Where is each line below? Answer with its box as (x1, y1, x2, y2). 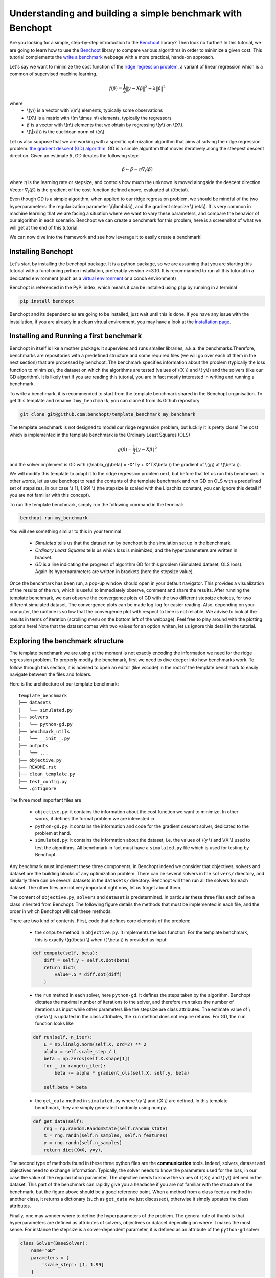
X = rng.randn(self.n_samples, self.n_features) (43, 1133, 168, 1138)
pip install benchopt (20, 298, 75, 304)
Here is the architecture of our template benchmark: (9, 680, 119, 687)
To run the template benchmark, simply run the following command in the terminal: (9, 501, 183, 508)
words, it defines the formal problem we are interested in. (35, 816, 156, 822)
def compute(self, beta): (33, 950, 98, 956)
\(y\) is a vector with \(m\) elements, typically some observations (27, 107, 163, 113)
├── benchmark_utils (18, 728, 70, 734)
